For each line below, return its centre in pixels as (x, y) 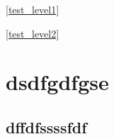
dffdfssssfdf (46, 127)
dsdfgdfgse (57, 82)
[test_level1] (33, 9)
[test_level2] (33, 33)
